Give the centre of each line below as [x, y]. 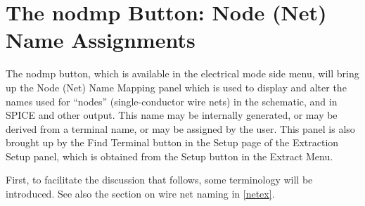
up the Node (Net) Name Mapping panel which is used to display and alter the [176, 87]
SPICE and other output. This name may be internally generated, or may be [172, 115]
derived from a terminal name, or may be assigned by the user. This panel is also [180, 128]
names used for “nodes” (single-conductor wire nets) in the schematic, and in [172, 101]
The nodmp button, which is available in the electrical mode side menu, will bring [182, 73]
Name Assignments [101, 40]
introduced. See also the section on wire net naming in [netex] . [140, 194]
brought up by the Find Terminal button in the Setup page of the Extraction [172, 142]
